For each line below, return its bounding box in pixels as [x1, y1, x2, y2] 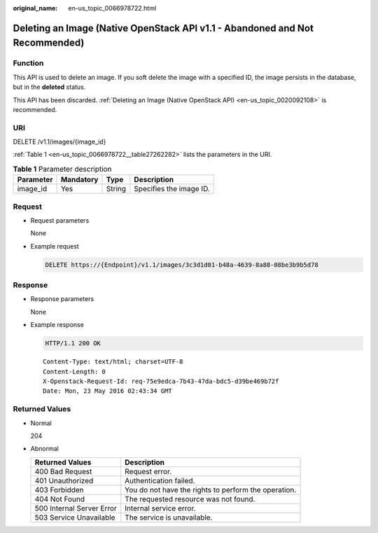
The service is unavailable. [125, 512, 213, 522]
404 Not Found [34, 494, 85, 504]
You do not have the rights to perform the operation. [125, 485, 297, 494]
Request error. [125, 466, 172, 476]
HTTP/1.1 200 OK [45, 340, 101, 347]
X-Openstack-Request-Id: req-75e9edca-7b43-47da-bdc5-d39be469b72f [43, 378, 279, 385]
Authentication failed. [125, 476, 195, 485]
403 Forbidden [34, 485, 84, 494]
